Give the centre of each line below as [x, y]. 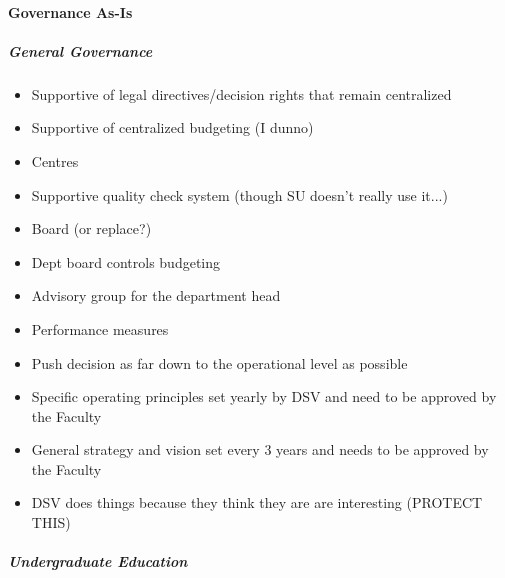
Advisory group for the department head [156, 295]
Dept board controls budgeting [126, 261]
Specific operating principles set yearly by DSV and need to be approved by [264, 396]
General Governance [80, 50]
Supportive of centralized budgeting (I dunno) [172, 127]
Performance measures [100, 328]
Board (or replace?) [91, 228]
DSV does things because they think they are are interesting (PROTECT [257, 502]
